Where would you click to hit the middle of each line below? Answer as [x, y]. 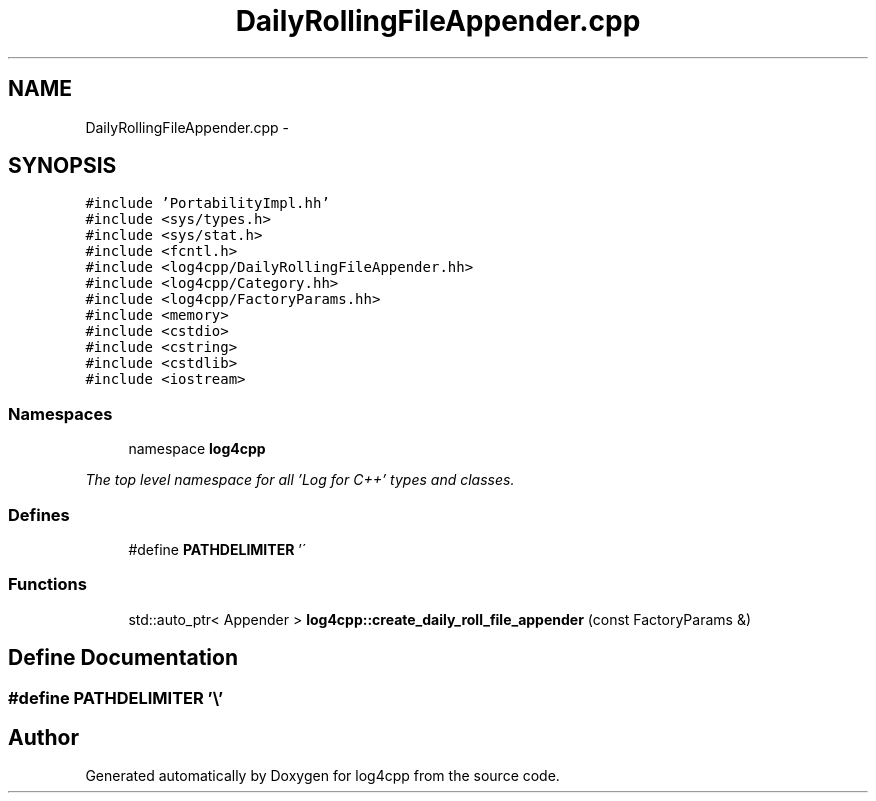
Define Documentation [123, 658]
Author [43, 737]
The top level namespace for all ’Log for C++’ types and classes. [300, 480]
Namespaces [60, 413]
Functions [47, 584]
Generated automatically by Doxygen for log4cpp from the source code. [322, 776]
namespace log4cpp [197, 449]
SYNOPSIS [62, 166]
